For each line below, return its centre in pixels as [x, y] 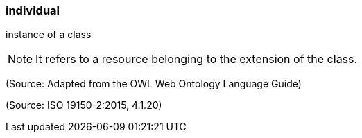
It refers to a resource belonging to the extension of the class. [197, 59]
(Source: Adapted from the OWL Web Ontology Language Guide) [154, 84]
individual [33, 10]
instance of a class [49, 35]
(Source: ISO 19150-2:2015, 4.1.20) [84, 105]
